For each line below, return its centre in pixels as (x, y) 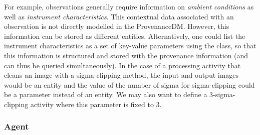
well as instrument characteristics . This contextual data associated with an (119, 16)
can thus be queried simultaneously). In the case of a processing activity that (122, 65)
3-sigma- (222, 94)
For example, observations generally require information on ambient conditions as (129, 6)
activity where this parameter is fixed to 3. (96, 104)
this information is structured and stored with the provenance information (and (126, 55)
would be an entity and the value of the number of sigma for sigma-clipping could (129, 84)
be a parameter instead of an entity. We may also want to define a (106, 94)
